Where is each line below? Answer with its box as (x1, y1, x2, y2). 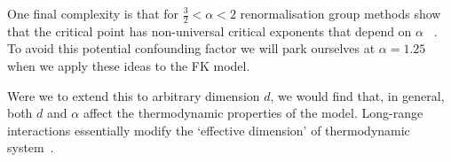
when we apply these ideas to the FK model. (7, 57, 250, 75)
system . (7, 138, 54, 157)
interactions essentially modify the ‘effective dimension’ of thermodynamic (7, 120, 410, 139)
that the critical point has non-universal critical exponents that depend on (7, 21, 412, 40)
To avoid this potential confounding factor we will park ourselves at (7, 39, 376, 58)
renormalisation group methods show (240, 4, 441, 22)
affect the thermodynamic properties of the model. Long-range (83, 104, 423, 122)
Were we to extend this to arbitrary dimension (7, 86, 260, 104)
